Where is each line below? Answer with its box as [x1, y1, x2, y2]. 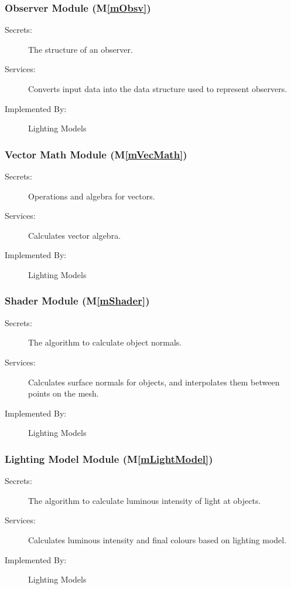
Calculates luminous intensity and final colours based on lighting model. [28, 533, 287, 546]
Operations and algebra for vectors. [28, 189, 155, 202]
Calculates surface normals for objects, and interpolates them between [28, 375, 280, 388]
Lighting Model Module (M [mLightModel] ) [5, 451, 213, 466]
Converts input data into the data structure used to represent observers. [28, 83, 287, 94]
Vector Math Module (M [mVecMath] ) [5, 147, 187, 161]
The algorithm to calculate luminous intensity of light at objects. [28, 494, 261, 506]
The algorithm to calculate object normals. [28, 336, 182, 348]
